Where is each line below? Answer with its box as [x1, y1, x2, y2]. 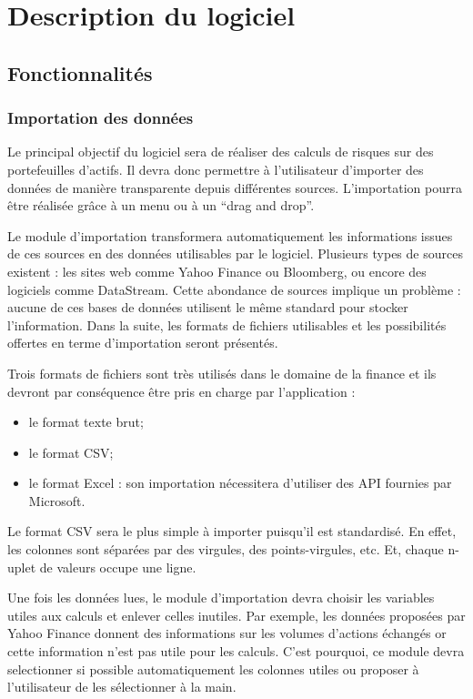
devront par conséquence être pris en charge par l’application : [7, 381, 356, 400]
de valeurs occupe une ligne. [39, 557, 196, 576]
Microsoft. [28, 491, 86, 510]
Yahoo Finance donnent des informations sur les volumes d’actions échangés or [7, 623, 447, 643]
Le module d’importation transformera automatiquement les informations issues [7, 226, 453, 245]
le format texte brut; [28, 412, 144, 431]
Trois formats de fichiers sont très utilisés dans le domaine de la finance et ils [7, 363, 437, 382]
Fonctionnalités [7, 58, 153, 86]
